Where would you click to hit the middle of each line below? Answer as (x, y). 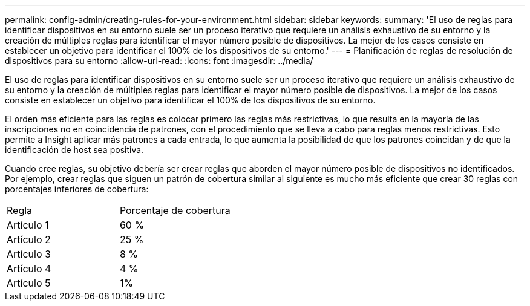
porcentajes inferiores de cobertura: (77, 189)
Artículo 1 (28, 225)
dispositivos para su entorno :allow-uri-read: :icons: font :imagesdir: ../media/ (159, 61)
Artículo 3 (29, 254)
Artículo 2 (29, 239)
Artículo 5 (29, 283)
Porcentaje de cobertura (175, 210)
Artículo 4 (29, 269)
